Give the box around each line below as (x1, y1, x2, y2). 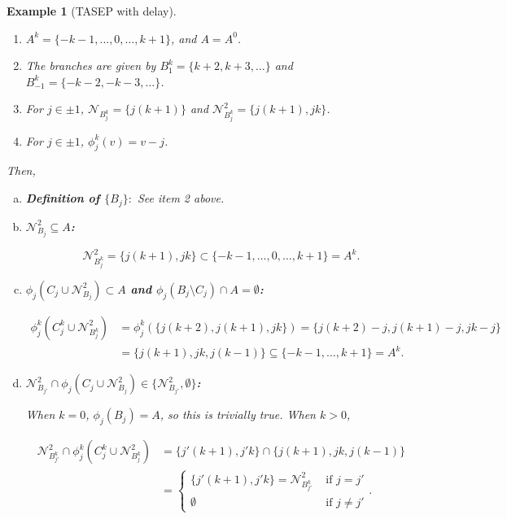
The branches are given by (25, 57, 156, 74)
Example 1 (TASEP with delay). (7, 2, 177, 19)
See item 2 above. (137, 190, 225, 207)
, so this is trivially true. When (160, 406, 316, 423)
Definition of (25, 190, 100, 207)
